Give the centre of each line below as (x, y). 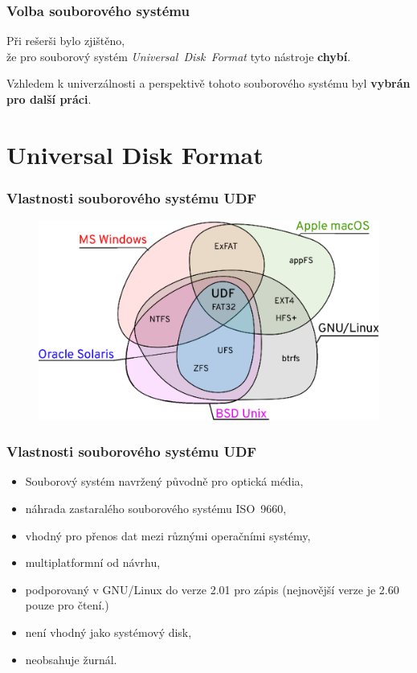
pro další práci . (49, 99)
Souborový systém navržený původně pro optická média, (164, 481)
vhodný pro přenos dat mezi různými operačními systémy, (168, 535)
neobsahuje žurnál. (71, 659)
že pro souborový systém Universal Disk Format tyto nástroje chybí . (179, 56)
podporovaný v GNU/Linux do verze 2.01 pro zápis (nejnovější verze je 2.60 (212, 589)
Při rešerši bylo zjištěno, (66, 41)
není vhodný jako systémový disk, (108, 632)
